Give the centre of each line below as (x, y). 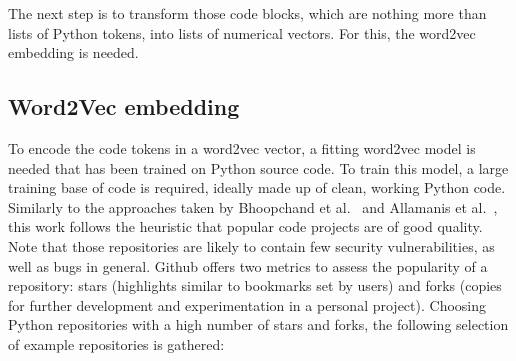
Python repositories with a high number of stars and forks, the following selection (258, 324)
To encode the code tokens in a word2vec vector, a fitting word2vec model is (242, 147)
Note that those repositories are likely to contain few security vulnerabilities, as (251, 245)
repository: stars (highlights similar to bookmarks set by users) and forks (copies (255, 285)
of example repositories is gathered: (116, 343)
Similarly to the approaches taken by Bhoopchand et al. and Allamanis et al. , (253, 206)
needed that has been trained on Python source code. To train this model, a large (258, 167)
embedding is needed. (73, 52)
